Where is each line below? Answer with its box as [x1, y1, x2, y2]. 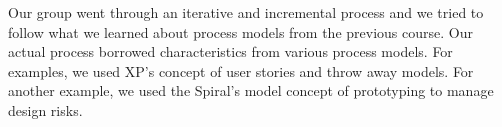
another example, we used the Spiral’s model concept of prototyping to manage [8, 80, 494, 101]
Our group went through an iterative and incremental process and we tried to [8, 2, 484, 22]
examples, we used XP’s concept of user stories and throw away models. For [8, 60, 474, 81]
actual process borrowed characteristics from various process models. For [8, 41, 453, 62]
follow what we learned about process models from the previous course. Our [8, 21, 473, 42]
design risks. [8, 99, 83, 120]
